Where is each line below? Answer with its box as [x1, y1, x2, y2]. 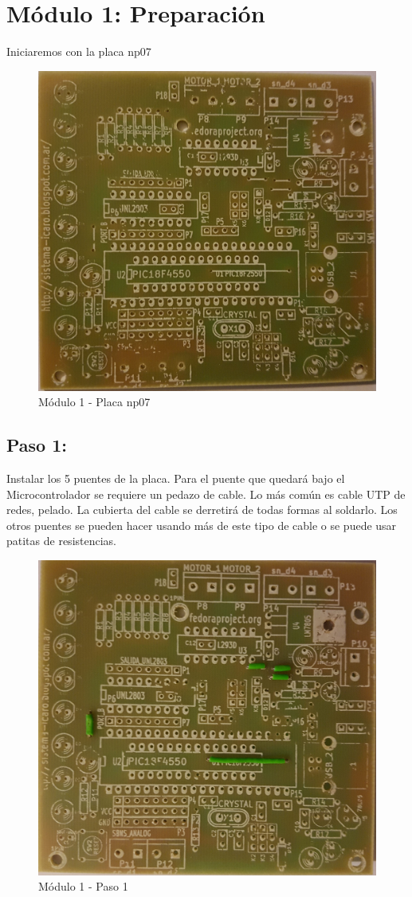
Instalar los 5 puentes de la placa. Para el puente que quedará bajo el [6, 469, 345, 486]
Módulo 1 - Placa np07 [38, 393, 151, 410]
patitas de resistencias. [6, 532, 116, 549]
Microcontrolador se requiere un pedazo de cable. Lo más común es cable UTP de [6, 485, 406, 502]
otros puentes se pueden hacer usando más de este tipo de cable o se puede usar [6, 516, 397, 533]
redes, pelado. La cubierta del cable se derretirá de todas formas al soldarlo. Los [6, 501, 398, 518]
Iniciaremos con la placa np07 [6, 43, 151, 60]
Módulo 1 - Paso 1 [38, 878, 128, 895]
